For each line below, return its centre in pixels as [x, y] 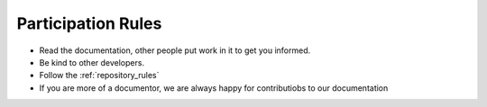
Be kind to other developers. [92, 62]
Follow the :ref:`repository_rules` [99, 76]
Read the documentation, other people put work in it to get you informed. [175, 50]
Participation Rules [89, 23]
